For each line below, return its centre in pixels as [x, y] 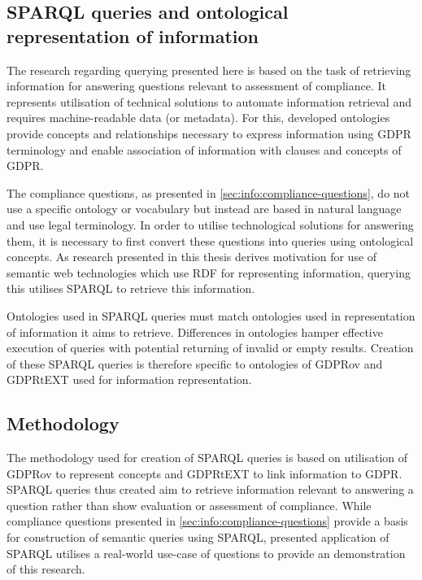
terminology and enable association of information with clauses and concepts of [204, 149]
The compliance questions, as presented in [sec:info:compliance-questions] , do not [209, 192]
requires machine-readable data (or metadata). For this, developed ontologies [198, 118]
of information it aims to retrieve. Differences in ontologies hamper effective [195, 331]
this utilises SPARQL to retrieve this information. [131, 288]
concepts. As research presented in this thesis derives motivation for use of [192, 257]
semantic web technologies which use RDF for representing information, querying [209, 272]
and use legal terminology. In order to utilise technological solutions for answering [210, 224]
